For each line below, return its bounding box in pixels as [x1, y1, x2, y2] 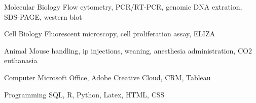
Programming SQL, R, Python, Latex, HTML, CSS [4, 89, 165, 99]
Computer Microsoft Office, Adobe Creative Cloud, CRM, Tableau [4, 72, 211, 82]
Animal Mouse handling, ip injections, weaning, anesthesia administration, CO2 [4, 45, 252, 56]
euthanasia [4, 55, 38, 66]
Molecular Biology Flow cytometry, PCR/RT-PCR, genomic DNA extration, [4, 2, 242, 12]
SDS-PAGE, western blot [4, 11, 82, 22]
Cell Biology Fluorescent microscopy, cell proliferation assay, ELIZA [4, 28, 215, 39]
